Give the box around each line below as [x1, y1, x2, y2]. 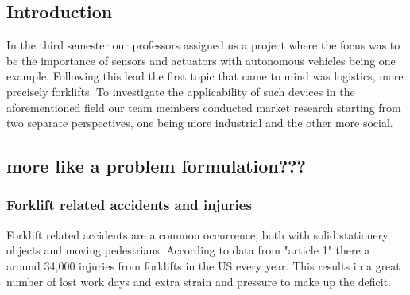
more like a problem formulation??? [6, 153, 306, 178]
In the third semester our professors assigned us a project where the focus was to [6, 37, 400, 53]
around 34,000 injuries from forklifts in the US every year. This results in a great [6, 257, 400, 274]
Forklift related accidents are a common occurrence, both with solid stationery [6, 226, 389, 243]
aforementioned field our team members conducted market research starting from [6, 99, 401, 115]
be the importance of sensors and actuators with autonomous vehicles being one [6, 52, 396, 68]
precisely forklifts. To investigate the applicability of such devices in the [6, 83, 355, 99]
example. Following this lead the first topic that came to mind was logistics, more [6, 68, 404, 84]
